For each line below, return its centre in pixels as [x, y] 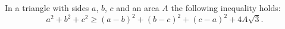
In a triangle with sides [47, 8]
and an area [138, 8]
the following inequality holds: [226, 8]
